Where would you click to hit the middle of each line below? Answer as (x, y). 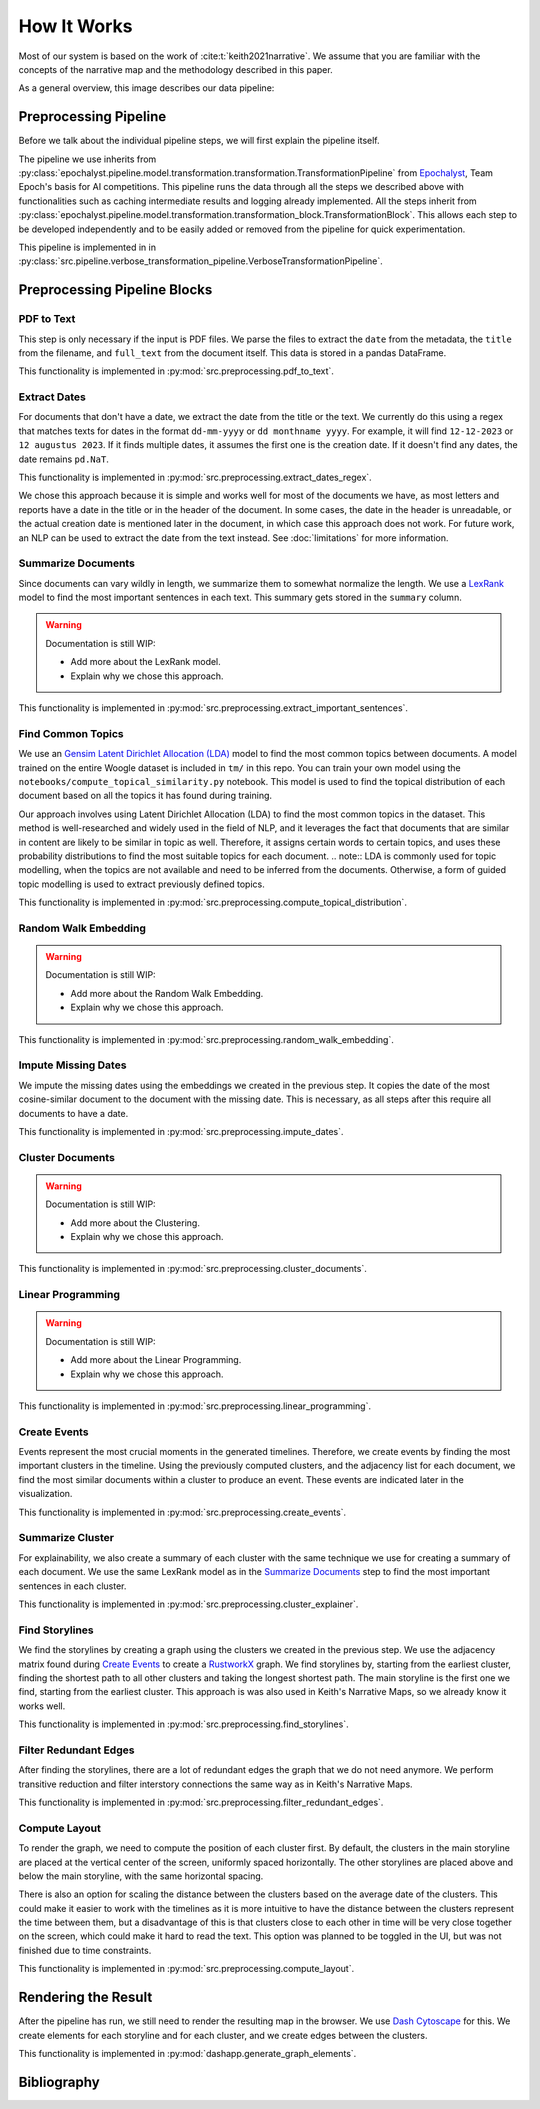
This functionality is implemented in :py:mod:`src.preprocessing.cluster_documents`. (192, 1269)
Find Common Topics (71, 733)
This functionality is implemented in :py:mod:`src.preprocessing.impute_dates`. (181, 1131)
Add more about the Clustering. (135, 1222)
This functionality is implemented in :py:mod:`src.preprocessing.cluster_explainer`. (188, 1604)
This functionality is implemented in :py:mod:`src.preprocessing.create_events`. (182, 1512)
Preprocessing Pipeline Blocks (115, 290)
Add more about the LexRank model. (146, 662)
